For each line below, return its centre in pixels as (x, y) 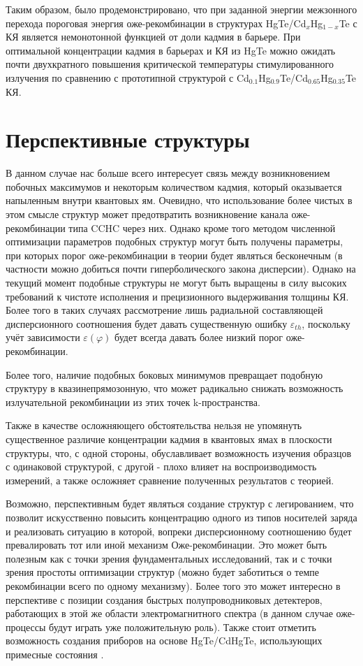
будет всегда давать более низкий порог (199, 337)
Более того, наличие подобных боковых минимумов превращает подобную (164, 374)
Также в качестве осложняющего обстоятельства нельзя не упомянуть (154, 425)
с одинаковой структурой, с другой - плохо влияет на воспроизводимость (161, 466)
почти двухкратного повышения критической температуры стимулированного (170, 64)
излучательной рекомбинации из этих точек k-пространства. (133, 401)
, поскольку (326, 323)
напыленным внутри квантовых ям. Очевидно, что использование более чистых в (179, 200)
